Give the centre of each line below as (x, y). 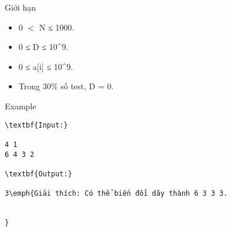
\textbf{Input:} (36, 125)
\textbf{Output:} (38, 174)
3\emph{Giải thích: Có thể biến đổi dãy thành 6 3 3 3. (116, 194)
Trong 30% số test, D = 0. (66, 86)
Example (21, 106)
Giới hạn (21, 7)
